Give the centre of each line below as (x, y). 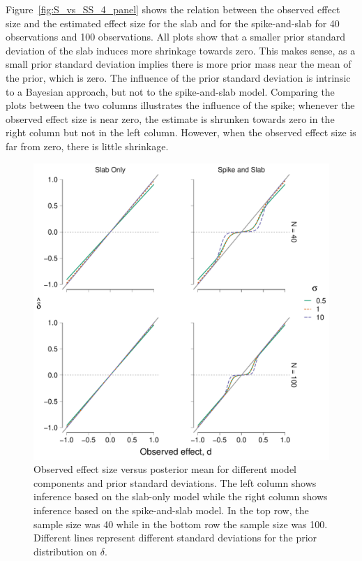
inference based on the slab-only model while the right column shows (181, 496)
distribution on (66, 551)
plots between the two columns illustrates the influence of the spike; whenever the (180, 105)
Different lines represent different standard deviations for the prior (175, 538)
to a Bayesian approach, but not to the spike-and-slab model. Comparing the (170, 91)
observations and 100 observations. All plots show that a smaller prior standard (175, 37)
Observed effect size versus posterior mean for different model (165, 469)
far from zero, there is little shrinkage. (87, 146)
